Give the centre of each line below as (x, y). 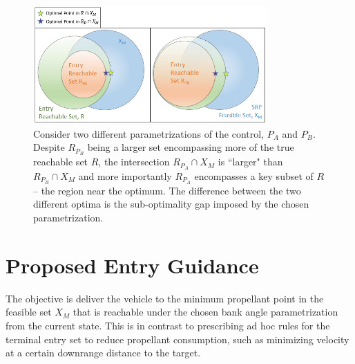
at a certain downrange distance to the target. (103, 353)
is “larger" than (250, 162)
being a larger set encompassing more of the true (191, 147)
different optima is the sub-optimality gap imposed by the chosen (171, 204)
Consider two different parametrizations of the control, (149, 133)
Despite (49, 147)
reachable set (61, 162)
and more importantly (125, 176)
